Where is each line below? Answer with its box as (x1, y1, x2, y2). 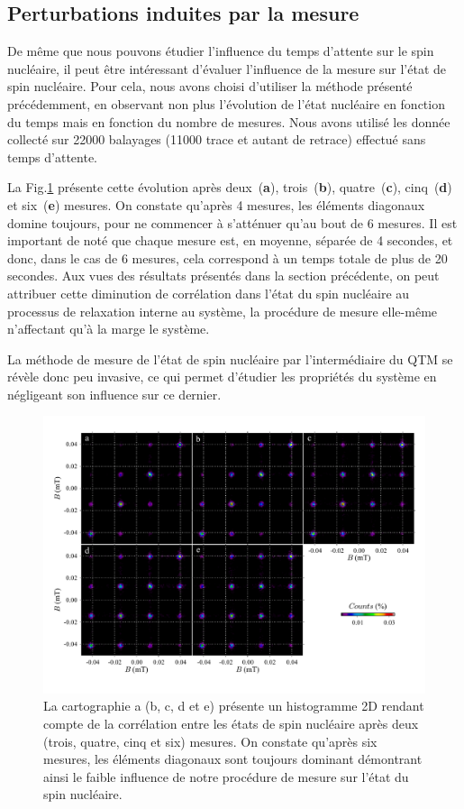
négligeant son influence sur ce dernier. (7, 384, 222, 403)
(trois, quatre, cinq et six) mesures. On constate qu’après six (43, 731, 378, 750)
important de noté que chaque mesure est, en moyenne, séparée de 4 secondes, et (7, 231, 453, 250)
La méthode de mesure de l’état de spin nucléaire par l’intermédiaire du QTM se (7, 349, 453, 368)
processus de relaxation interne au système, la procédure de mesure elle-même (7, 301, 438, 320)
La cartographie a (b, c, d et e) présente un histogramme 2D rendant (43, 696, 424, 715)
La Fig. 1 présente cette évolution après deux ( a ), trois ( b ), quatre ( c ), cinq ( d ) (7, 178, 452, 197)
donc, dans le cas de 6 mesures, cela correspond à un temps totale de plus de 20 (7, 248, 448, 267)
